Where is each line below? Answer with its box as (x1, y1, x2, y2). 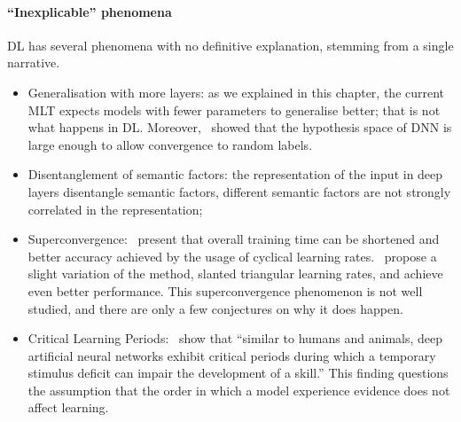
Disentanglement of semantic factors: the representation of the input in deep (27, 165, 443, 184)
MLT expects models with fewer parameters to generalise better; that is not (27, 100, 441, 119)
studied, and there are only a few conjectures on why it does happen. (27, 299, 403, 317)
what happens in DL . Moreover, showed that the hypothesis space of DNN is (27, 118, 452, 137)
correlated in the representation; (27, 199, 203, 218)
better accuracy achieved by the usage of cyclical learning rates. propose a (27, 246, 437, 265)
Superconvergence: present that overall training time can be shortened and (27, 230, 440, 248)
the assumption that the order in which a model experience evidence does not (27, 380, 450, 399)
